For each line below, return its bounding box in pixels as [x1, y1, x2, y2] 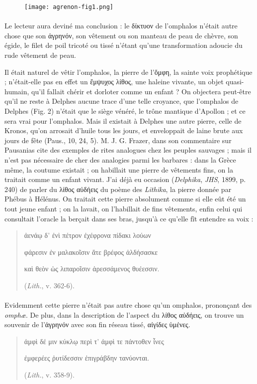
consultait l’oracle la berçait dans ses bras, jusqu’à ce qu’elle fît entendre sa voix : [4, 213, 254, 223]
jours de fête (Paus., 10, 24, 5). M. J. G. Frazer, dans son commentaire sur [4, 135, 232, 145]
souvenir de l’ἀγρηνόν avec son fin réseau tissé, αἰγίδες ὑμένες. [4, 319, 190, 330]
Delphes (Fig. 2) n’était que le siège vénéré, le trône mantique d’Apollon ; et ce [4, 106, 246, 116]
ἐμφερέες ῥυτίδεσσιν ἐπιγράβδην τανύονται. [24, 353, 150, 363]
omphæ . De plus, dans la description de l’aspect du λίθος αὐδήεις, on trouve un [4, 309, 244, 320]
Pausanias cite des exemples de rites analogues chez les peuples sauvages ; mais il [4, 145, 252, 155]
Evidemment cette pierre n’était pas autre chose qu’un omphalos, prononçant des [4, 300, 252, 310]
